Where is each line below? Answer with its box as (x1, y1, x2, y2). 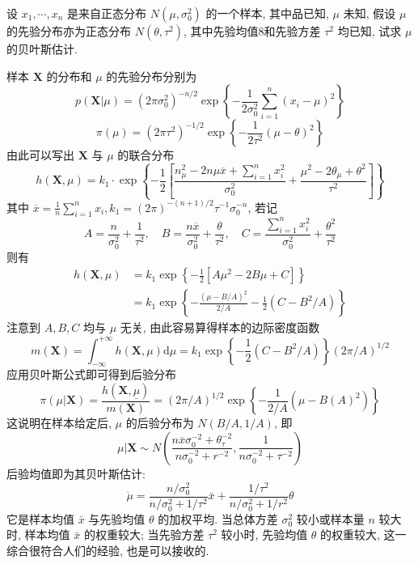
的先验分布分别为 (106, 67, 197, 84)
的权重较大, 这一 (320, 526, 407, 543)
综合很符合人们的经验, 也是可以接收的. (6, 542, 209, 559)
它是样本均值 (6, 510, 74, 527)
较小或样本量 (296, 510, 365, 527)
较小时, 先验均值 (221, 526, 308, 543)
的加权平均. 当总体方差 (158, 510, 278, 527)
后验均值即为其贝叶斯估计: (6, 464, 146, 481)
